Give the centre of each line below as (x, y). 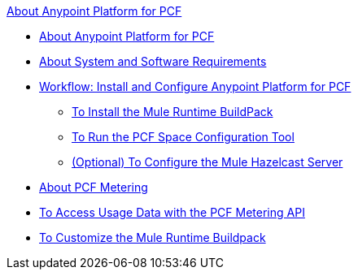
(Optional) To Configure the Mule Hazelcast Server (207, 162)
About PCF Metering (94, 187)
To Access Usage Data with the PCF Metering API (172, 212)
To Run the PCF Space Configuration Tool (183, 137)
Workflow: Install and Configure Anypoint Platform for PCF (195, 86)
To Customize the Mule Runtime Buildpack (153, 237)
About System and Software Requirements (153, 61)
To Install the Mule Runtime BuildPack (172, 112)
